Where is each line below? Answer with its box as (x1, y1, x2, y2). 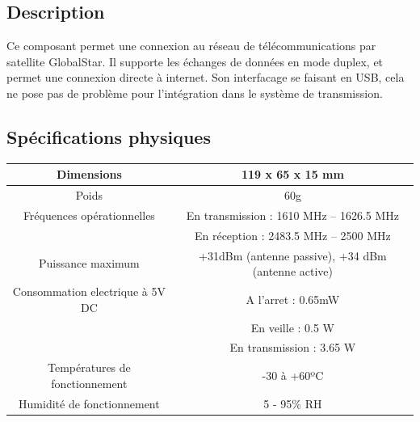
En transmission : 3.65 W (229, 339, 356, 356)
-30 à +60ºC (262, 367, 324, 384)
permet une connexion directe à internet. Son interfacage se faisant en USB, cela (6, 69, 405, 86)
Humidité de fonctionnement (19, 395, 160, 411)
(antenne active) (252, 263, 333, 280)
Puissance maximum (39, 255, 140, 272)
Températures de (47, 359, 131, 376)
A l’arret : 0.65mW (246, 290, 340, 307)
